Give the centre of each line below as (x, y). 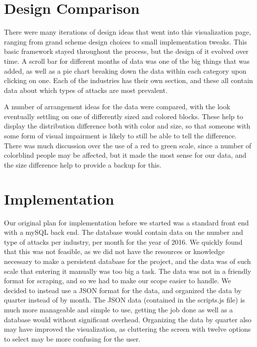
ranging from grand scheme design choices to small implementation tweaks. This (126, 41)
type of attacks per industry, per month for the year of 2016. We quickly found (123, 241)
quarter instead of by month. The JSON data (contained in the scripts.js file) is (125, 300)
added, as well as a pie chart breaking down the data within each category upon (125, 70)
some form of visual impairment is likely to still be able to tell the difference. (120, 136)
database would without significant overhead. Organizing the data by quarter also (128, 319)
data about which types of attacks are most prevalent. (86, 90)
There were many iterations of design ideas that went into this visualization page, (128, 32)
